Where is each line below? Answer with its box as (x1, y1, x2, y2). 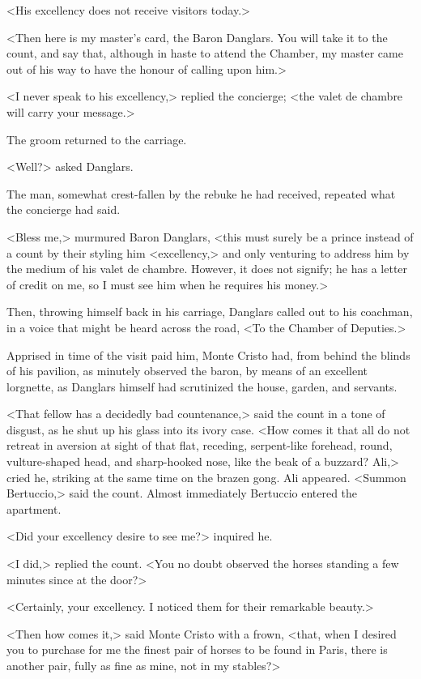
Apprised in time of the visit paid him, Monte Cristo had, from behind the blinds (6, 346, 410, 363)
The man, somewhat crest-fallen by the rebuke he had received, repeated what (6, 185, 396, 202)
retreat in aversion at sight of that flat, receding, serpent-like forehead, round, (6, 437, 393, 454)
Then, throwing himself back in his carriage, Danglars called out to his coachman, (6, 303, 413, 320)
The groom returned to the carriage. (6, 130, 187, 147)
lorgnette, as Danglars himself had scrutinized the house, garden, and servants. (6, 378, 398, 395)
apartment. (6, 500, 62, 517)
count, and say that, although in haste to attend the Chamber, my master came (6, 45, 403, 62)
